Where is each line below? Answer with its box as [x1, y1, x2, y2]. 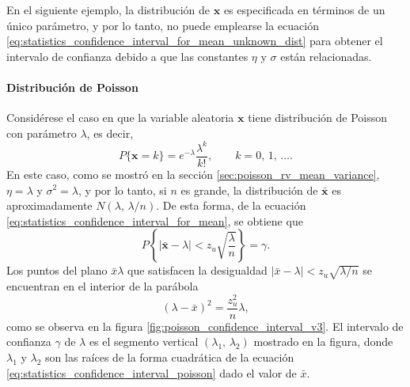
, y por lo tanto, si [78, 181, 167, 198]
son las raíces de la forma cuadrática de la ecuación [45, 348, 294, 365]
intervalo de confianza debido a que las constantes [6, 47, 249, 64]
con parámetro [6, 124, 77, 141]
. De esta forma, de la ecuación [156, 197, 306, 214]
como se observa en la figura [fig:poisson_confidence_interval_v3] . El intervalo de [6, 317, 404, 334]
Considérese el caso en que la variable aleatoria [6, 109, 234, 126]
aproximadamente [6, 197, 93, 214]
